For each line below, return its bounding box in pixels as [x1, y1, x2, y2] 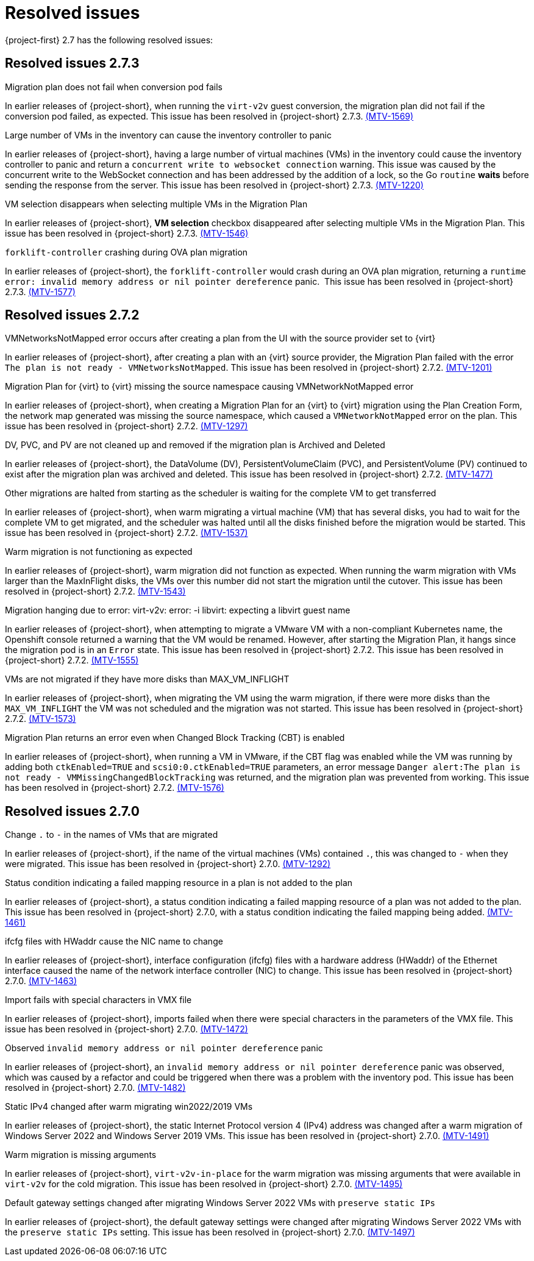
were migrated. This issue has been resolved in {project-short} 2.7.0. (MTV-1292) [5, 859, 331, 870]
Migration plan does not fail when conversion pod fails [5, 81, 222, 92]
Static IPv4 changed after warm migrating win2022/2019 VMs [5, 1101, 253, 1112]
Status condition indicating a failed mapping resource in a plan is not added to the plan [5, 877, 353, 888]
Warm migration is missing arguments [5, 1149, 157, 1160]
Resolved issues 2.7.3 [5, 55, 140, 71]
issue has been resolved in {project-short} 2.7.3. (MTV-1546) [5, 227, 249, 238]
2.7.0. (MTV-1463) [5, 976, 77, 987]
